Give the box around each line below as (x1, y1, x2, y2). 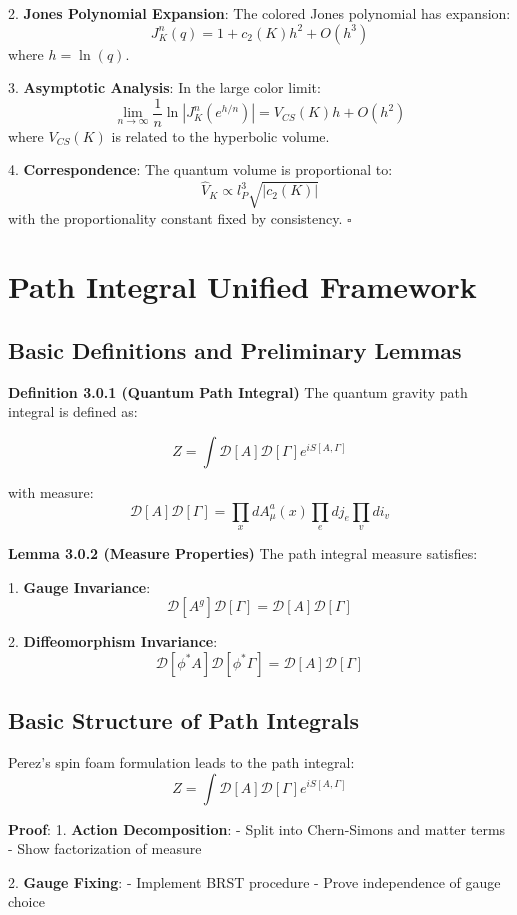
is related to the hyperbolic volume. (111, 125, 330, 146)
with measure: (8, 482, 94, 502)
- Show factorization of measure (8, 838, 202, 859)
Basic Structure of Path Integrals (8, 705, 359, 736)
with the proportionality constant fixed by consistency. (8, 207, 343, 228)
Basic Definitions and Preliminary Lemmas (8, 335, 462, 365)
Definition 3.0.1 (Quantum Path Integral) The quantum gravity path (8, 381, 468, 402)
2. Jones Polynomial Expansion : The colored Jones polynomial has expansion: (8, 3, 511, 23)
